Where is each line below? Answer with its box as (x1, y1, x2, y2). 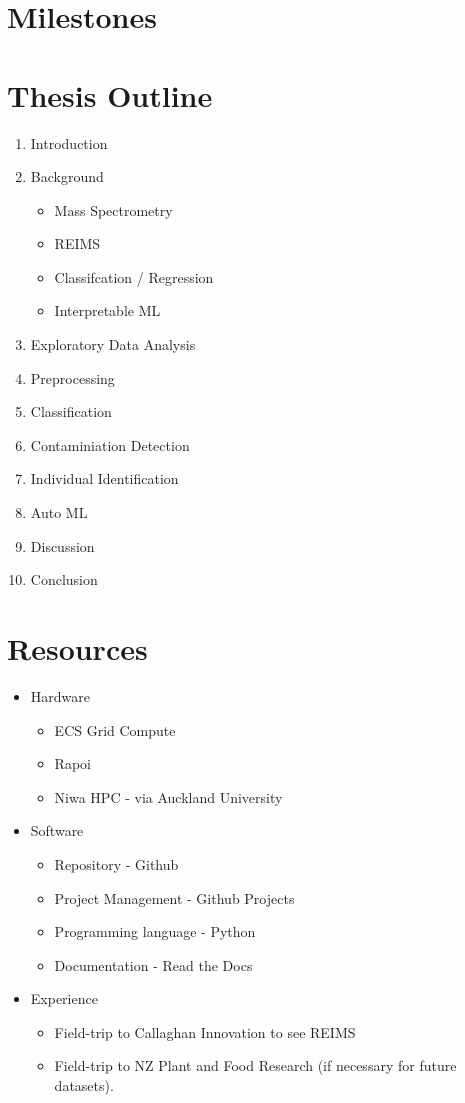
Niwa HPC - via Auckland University (54, 786, 283, 807)
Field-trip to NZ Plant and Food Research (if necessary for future (54, 1055, 457, 1076)
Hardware (30, 685, 90, 706)
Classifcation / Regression (54, 266, 214, 287)
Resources (7, 628, 148, 668)
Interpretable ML (54, 300, 161, 321)
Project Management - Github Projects (54, 887, 295, 908)
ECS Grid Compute (54, 719, 176, 740)
